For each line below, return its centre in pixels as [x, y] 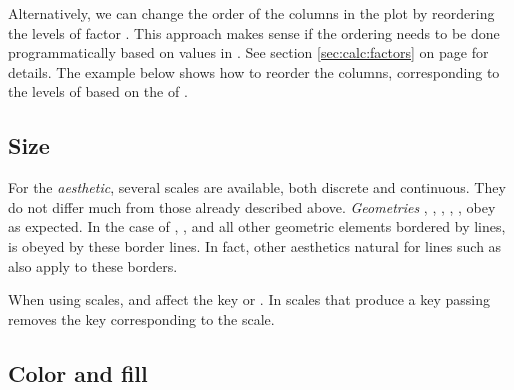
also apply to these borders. [93, 265]
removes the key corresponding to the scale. [141, 318]
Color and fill [78, 372]
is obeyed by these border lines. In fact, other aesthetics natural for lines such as [255, 245]
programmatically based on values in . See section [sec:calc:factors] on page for [248, 52]
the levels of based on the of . [98, 91]
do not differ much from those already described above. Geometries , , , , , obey [252, 206]
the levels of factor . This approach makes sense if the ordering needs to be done [254, 32]
